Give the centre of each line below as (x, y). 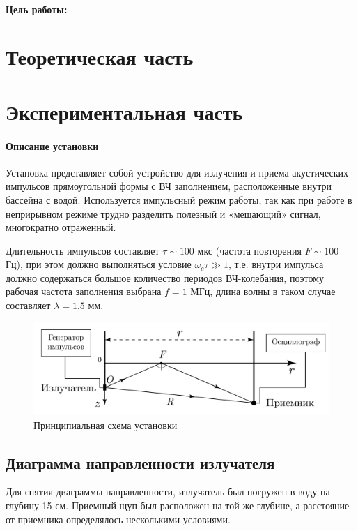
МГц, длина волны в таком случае (263, 291)
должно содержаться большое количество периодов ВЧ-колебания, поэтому (165, 277)
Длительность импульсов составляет (83, 250)
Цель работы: (37, 9)
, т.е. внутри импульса (276, 264)
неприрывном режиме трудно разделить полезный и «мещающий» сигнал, (163, 213)
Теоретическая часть (100, 57)
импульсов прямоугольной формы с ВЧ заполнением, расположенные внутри (169, 186)
